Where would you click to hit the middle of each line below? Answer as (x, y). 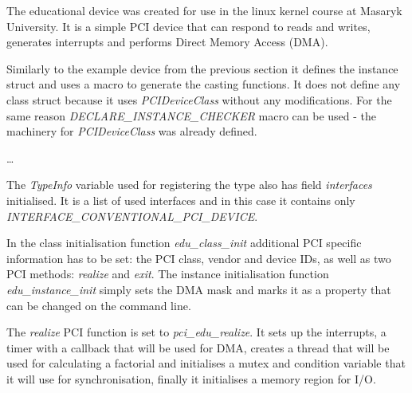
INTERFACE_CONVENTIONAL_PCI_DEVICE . (132, 216)
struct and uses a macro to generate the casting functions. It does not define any (204, 84)
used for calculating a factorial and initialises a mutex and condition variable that (206, 363)
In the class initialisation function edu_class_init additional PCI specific (184, 243)
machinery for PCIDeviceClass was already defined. (132, 131)
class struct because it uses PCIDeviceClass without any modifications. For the (199, 99)
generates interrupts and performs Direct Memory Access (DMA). (167, 42)
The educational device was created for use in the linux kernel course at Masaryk (204, 10)
